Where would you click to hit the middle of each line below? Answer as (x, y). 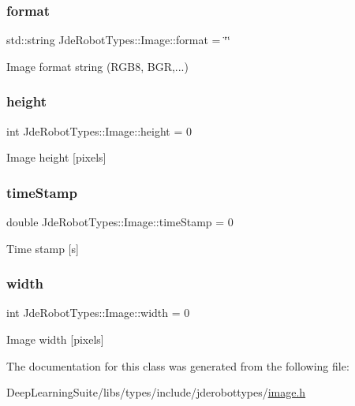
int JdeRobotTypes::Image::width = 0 (98, 313)
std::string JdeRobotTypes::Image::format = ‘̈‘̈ (118, 40)
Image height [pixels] (56, 157)
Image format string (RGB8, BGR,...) (97, 66)
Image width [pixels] (55, 339)
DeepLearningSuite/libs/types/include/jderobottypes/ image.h (156, 392)
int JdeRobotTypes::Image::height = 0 (99, 130)
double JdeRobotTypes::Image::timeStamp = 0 (120, 222)
